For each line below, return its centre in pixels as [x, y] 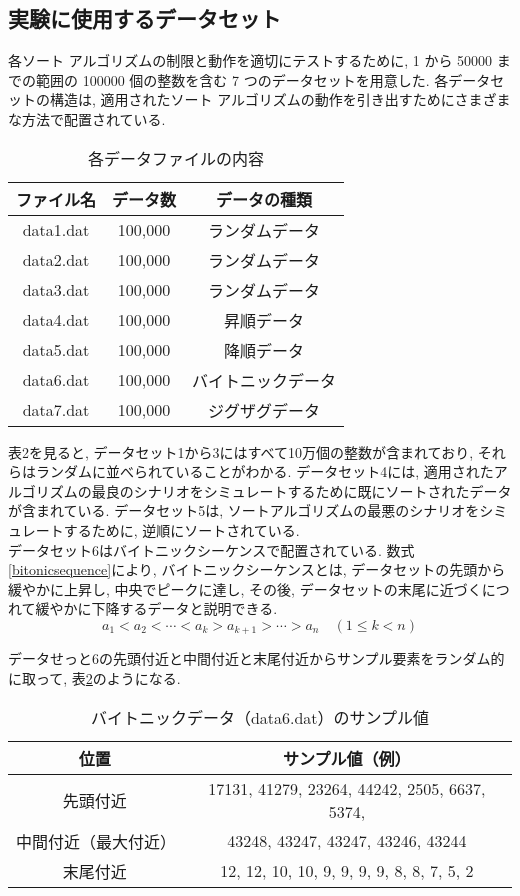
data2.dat [56, 260]
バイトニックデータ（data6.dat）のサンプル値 [260, 717]
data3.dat [56, 290]
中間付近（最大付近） [96, 841]
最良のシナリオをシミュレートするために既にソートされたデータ [301, 490]
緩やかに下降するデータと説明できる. [156, 608]
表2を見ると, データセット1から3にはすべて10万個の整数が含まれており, [241, 451]
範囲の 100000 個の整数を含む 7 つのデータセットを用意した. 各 [242, 79]
